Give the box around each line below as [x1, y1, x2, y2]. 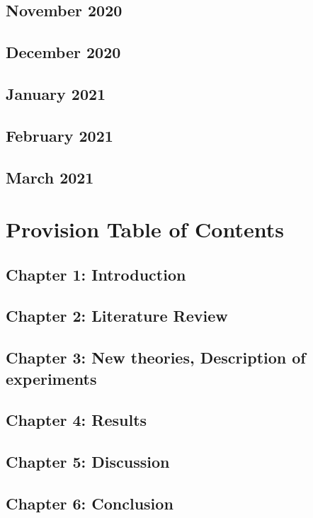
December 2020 [6, 41, 121, 63]
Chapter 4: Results [6, 409, 147, 431]
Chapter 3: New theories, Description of [6, 347, 306, 368]
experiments [6, 367, 97, 389]
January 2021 [6, 82, 106, 104]
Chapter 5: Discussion [6, 451, 170, 473]
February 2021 [6, 124, 113, 146]
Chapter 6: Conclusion [6, 492, 173, 514]
